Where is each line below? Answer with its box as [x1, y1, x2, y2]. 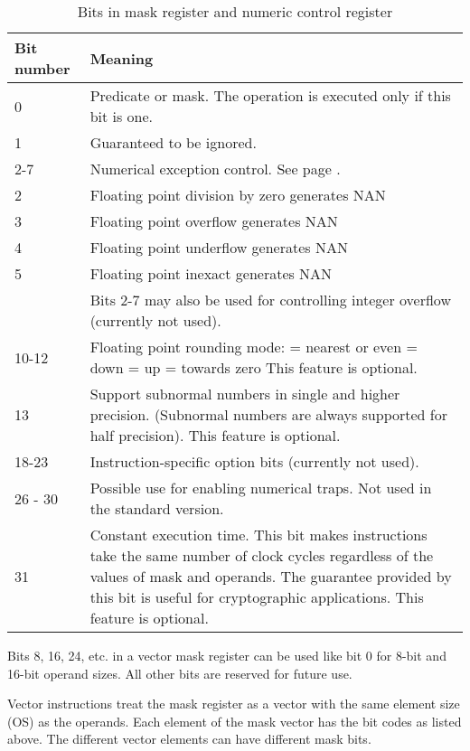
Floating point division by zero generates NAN [89, 184, 386, 205]
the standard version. [89, 498, 224, 519]
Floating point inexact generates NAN [89, 263, 333, 284]
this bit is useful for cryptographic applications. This [89, 587, 424, 607]
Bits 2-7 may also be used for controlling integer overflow [89, 289, 451, 310]
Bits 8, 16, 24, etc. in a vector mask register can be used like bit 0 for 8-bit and [7, 646, 446, 664]
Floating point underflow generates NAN [89, 237, 348, 258]
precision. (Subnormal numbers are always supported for [89, 404, 447, 425]
